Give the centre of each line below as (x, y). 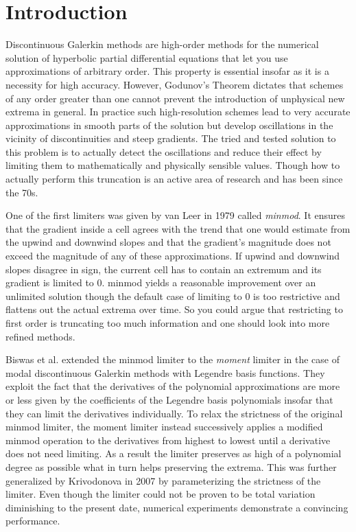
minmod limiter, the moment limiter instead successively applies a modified (164, 427)
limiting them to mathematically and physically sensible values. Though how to (173, 165)
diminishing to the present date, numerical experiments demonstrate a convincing (177, 507)
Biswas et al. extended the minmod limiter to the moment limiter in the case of (173, 359)
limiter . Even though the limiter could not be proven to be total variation (161, 494)
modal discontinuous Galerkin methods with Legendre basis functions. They (165, 372)
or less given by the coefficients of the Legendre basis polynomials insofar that (169, 399)
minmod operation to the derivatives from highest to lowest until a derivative (168, 440)
